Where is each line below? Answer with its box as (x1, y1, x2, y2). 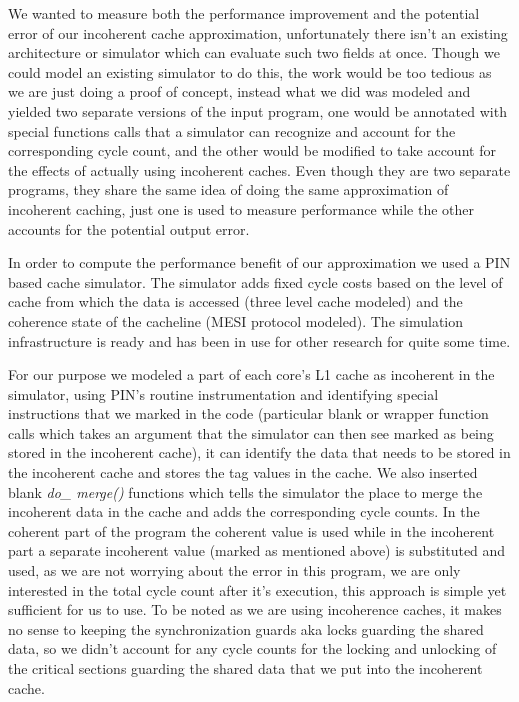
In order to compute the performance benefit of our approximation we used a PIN (8, 252, 511, 273)
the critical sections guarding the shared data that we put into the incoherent (8, 658, 483, 678)
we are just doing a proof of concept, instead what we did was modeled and (8, 81, 471, 102)
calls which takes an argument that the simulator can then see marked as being (8, 422, 494, 443)
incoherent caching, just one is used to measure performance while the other (8, 198, 474, 219)
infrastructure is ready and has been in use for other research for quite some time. (8, 330, 511, 351)
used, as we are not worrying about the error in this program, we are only (8, 560, 461, 581)
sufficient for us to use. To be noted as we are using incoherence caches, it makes (8, 599, 502, 620)
